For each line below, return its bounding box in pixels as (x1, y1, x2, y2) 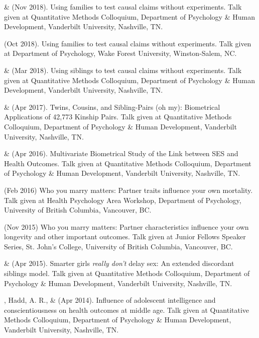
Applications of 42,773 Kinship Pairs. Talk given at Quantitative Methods (4, 111, 232, 122)
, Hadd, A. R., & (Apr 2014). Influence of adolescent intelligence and (4, 295, 216, 305)
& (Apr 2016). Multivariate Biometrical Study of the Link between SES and (4, 148, 238, 159)
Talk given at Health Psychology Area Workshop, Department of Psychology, (4, 194, 241, 205)
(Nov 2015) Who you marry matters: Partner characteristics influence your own (4, 221, 249, 232)
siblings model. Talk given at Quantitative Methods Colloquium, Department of (4, 268, 250, 279)
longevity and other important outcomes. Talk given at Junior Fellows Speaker (4, 231, 246, 242)
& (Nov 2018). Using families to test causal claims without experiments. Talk (4, 2, 242, 12)
